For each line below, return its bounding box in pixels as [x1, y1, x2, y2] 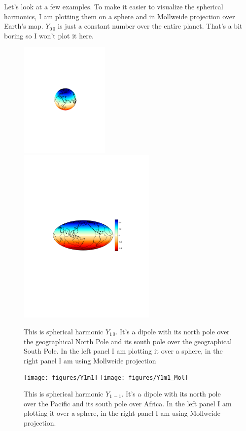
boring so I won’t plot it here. [4, 30, 94, 40]
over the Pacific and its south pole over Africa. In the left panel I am [24, 398, 232, 408]
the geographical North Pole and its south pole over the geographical [24, 336, 232, 346]
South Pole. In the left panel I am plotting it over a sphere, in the [24, 346, 223, 356]
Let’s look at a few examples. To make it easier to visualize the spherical [4, 1, 223, 11]
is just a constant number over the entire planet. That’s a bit [58, 21, 243, 31]
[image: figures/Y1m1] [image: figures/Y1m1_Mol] [24, 374, 188, 382]
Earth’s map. [4, 21, 43, 31]
